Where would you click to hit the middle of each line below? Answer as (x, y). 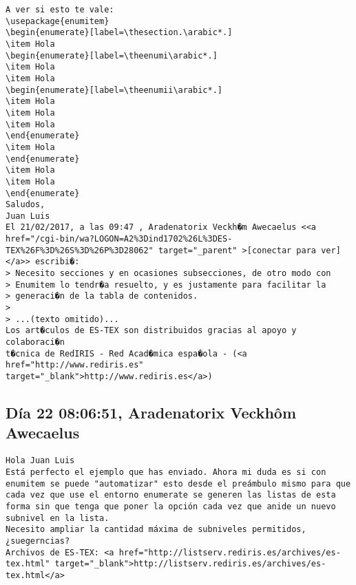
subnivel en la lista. (57, 518)
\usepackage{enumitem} (57, 21)
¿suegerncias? (38, 541)
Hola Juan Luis (40, 461)
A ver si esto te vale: (60, 10)
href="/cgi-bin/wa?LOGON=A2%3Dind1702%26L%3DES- (119, 239)
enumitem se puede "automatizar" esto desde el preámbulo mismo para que (178, 483)
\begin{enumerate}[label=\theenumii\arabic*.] (114, 90)
